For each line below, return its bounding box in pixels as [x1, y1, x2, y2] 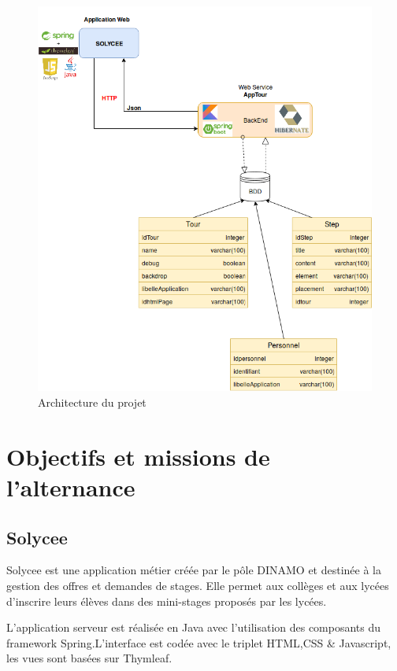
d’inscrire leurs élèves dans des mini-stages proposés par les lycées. [6, 592, 327, 609]
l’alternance [6, 470, 135, 503]
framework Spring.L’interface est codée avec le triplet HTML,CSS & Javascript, [6, 634, 391, 651]
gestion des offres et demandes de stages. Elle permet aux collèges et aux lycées [6, 577, 389, 593]
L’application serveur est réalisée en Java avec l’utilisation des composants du [6, 619, 381, 636]
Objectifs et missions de [6, 440, 270, 472]
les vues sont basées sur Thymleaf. [6, 650, 173, 666]
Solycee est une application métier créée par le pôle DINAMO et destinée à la [6, 562, 382, 578]
